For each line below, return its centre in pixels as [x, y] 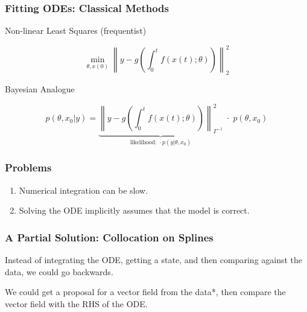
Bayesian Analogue [40, 89]
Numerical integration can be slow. [84, 190]
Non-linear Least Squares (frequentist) [76, 30]
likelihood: [143, 142]
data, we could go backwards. [59, 271]
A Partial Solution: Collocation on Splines [109, 237]
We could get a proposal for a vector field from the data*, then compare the [145, 292]
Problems [28, 167]
